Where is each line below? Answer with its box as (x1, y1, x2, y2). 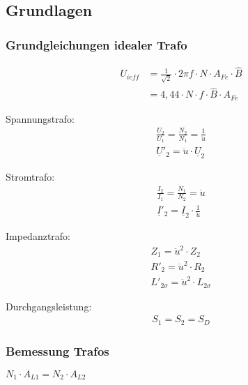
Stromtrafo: (6, 169, 55, 184)
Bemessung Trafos (6, 342, 109, 359)
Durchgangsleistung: (6, 299, 92, 313)
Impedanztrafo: (6, 229, 71, 243)
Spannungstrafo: (6, 111, 75, 126)
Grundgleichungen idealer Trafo (6, 36, 187, 53)
